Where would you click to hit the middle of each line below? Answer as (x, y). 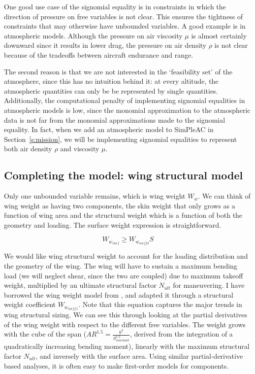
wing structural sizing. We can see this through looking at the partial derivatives (126, 315)
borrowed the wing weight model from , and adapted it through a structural (119, 294)
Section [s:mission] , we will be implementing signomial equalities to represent (121, 139)
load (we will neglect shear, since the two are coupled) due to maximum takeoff (124, 275)
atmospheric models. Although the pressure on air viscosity (93, 35)
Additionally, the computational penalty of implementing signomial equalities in (125, 100)
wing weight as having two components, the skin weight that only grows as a (120, 205)
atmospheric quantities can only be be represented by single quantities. (111, 90)
